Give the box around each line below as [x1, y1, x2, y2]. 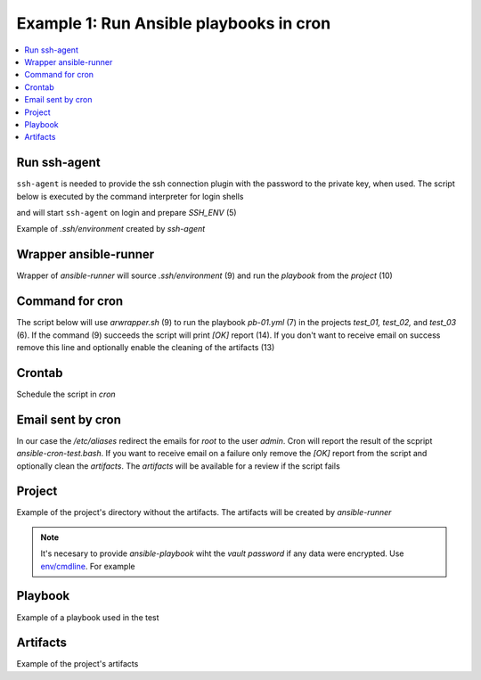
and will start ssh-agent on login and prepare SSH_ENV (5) [16, 207, 237, 217]
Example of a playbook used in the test [16, 611, 159, 623]
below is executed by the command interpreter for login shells [16, 191, 244, 201]
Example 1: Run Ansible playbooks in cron [16, 13, 331, 33]
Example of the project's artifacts [16, 659, 139, 669]
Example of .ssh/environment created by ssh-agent [16, 224, 206, 234]
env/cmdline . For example [40, 561, 135, 571]
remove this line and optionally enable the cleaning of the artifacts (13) [16, 341, 275, 352]
